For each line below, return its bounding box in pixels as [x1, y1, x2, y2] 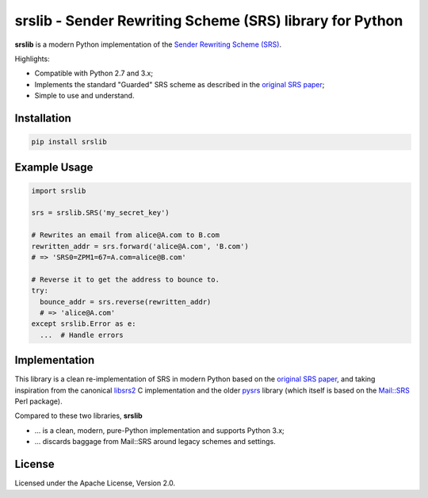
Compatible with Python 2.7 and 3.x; [34, 68, 154, 79]
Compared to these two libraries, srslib [14, 411, 143, 420]
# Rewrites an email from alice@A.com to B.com [31, 231, 220, 239]
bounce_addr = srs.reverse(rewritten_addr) [40, 297, 212, 306]
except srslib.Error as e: [31, 320, 136, 328]
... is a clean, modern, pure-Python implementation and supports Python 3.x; [34, 425, 285, 435]
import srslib [31, 186, 86, 195]
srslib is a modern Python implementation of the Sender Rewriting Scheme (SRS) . [14, 40, 281, 49]
